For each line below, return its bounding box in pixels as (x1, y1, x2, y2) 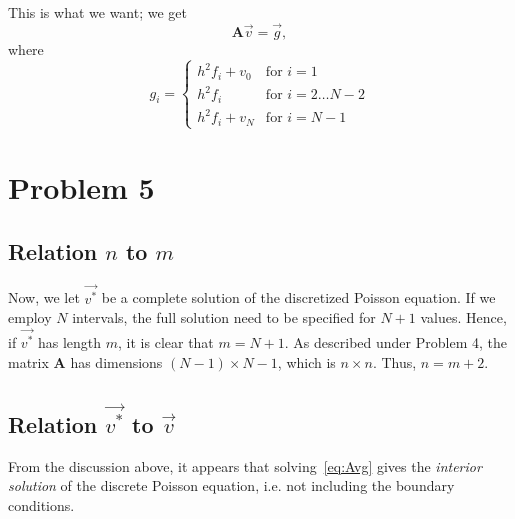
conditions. (8, 494, 75, 515)
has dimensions (70, 351, 163, 372)
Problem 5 (8, 167, 155, 208)
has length (37, 332, 102, 353)
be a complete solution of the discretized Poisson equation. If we (101, 287, 496, 308)
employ (8, 307, 52, 328)
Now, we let (8, 287, 80, 308)
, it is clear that (118, 332, 214, 353)
